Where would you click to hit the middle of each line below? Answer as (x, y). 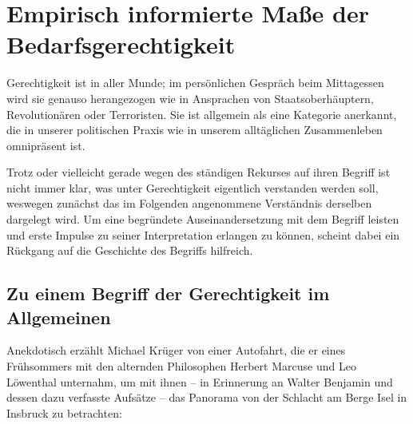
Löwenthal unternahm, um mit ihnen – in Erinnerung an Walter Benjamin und (200, 381)
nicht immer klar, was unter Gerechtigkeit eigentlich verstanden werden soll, (193, 187)
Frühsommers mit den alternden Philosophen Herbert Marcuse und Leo (181, 366)
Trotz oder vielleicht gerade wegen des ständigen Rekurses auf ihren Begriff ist (199, 172)
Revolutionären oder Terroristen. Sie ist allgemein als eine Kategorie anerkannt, (202, 114)
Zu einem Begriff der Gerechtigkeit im (168, 293)
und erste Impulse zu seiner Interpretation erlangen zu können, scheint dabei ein (203, 234)
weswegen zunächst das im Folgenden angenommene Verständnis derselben (189, 203)
